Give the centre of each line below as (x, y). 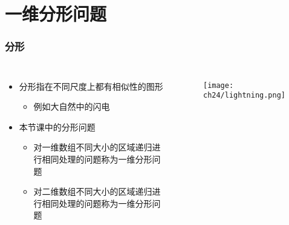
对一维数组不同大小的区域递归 (93, 147)
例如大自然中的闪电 (72, 106)
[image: (218, 85)
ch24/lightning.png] (244, 96)
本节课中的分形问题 (57, 126)
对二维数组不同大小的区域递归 (93, 191)
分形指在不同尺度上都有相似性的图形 (91, 86)
